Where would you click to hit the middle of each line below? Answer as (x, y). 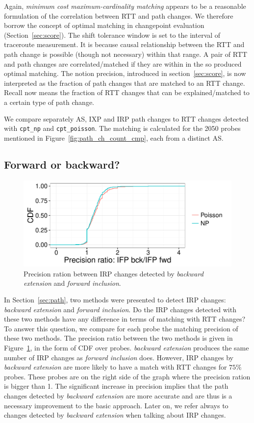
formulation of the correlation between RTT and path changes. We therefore (119, 15)
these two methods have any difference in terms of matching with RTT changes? (125, 319)
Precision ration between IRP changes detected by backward (114, 273)
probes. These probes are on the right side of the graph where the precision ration (127, 376)
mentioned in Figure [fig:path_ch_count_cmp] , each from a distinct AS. (114, 137)
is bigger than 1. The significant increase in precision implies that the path (116, 386)
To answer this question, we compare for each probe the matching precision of (121, 328)
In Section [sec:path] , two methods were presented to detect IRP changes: (115, 300)
